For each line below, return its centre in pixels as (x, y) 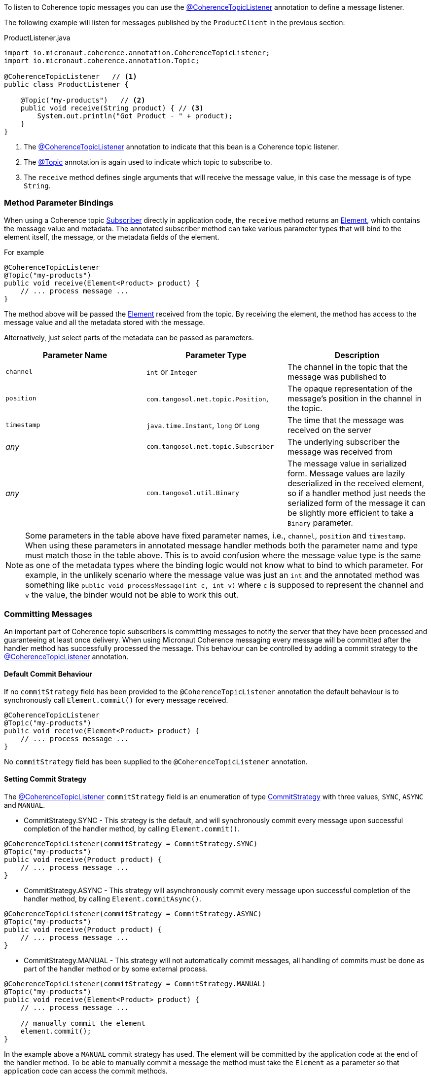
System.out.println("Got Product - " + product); (135, 116)
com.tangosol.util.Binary (193, 493)
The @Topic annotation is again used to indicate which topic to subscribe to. (148, 162)
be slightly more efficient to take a (350, 513)
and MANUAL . (25, 805)
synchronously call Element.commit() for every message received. (116, 700)
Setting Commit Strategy (45, 779)
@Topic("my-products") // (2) (83, 100)
